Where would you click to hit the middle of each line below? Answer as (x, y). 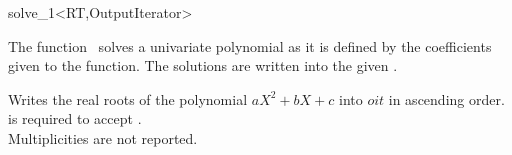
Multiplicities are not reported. (103, 137)
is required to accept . (75, 118)
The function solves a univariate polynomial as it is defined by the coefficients (250, 45)
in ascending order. (446, 98)
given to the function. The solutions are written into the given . (203, 65)
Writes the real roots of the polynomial (128, 98)
